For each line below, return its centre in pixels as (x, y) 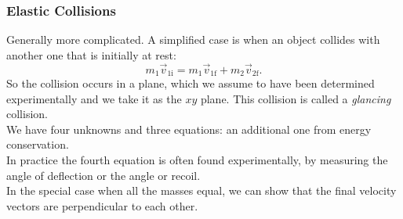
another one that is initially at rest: (91, 54)
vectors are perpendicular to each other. (102, 205)
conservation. (38, 144)
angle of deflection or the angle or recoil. (103, 175)
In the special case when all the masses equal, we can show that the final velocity (201, 190)
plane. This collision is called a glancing (296, 98)
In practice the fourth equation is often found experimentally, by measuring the (197, 160)
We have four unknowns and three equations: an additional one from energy (189, 129)
